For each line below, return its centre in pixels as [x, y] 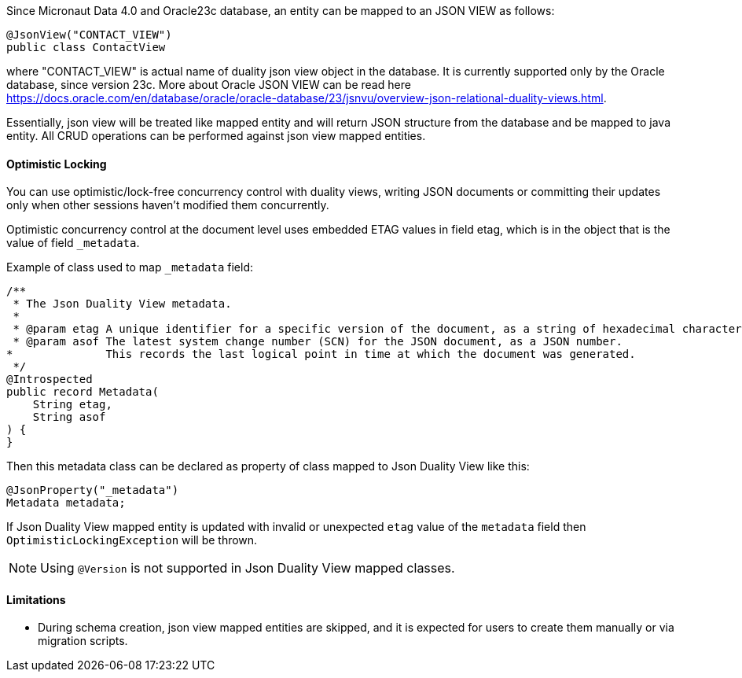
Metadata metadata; [66, 503]
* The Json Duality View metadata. [122, 304]
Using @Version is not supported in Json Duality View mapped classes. [248, 568]
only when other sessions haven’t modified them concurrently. [168, 205]
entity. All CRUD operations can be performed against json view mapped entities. [216, 136]
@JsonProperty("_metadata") [93, 490]
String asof [69, 417]
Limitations [36, 599]
